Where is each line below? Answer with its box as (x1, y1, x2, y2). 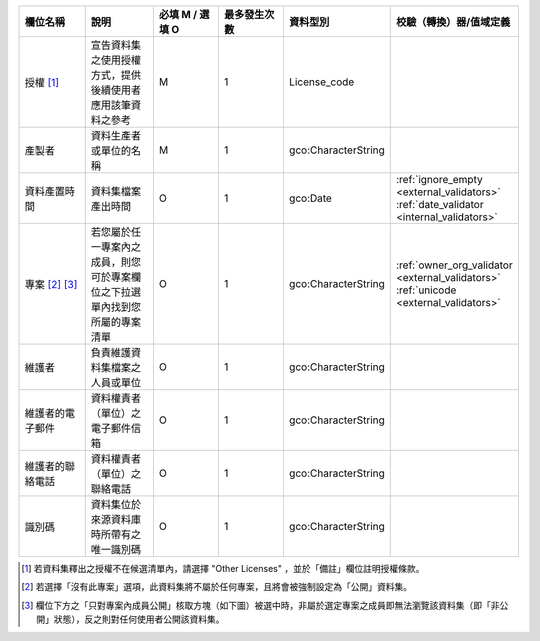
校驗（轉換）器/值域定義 (396, 15, 511, 29)
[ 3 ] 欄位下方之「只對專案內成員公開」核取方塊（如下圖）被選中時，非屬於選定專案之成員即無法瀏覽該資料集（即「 (21, 599, 492, 611)
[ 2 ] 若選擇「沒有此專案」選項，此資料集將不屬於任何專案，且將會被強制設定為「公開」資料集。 (21, 581, 413, 593)
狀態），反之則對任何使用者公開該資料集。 (53, 613, 225, 625)
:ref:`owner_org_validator (396, 258, 514, 272)
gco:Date (288, 191, 332, 205)
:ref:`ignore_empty (396, 173, 484, 186)
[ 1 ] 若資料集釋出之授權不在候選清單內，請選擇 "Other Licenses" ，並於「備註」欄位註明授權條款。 (21, 563, 425, 574)
